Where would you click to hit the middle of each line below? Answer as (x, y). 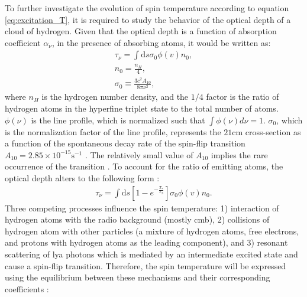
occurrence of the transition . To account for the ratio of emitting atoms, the (144, 166)
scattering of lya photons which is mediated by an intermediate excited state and (151, 254)
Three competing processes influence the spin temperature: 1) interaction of (142, 208)
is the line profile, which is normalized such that (118, 120)
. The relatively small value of (139, 154)
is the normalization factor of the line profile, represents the (113, 131)
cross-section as (273, 131)
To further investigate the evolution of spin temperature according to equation (147, 8)
